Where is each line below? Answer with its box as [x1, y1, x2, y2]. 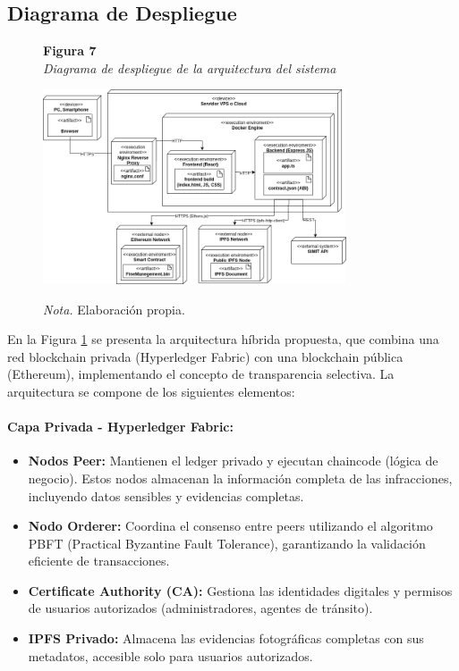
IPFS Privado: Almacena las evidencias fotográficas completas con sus [28, 629, 424, 648]
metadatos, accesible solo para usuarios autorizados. [28, 646, 313, 665]
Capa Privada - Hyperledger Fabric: [7, 417, 234, 436]
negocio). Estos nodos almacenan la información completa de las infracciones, [28, 468, 453, 487]
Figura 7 [43, 41, 97, 60]
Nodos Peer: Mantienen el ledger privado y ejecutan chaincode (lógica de [28, 451, 438, 470]
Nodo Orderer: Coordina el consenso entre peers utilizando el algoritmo [28, 516, 433, 535]
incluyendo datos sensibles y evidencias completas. [28, 486, 304, 505]
